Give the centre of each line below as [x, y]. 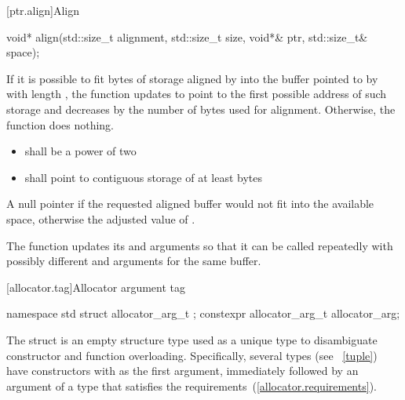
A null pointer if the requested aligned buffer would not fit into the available [190, 204]
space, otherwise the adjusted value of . [101, 218]
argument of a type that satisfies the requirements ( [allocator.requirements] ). [192, 385]
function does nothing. [60, 124]
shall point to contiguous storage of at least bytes [143, 177]
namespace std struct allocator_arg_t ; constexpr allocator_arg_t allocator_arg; [203, 313]
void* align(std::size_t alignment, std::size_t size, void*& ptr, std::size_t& [187, 36]
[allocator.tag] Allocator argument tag [96, 287]
